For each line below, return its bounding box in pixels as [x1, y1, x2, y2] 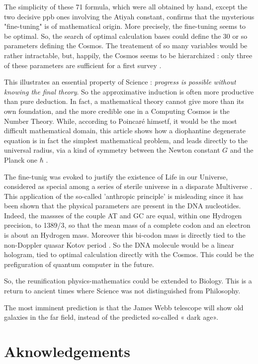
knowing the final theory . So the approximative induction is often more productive [4, 86, 254, 96]
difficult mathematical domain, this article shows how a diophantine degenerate [4, 125, 246, 136]
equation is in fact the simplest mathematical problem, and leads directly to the [4, 135, 248, 145]
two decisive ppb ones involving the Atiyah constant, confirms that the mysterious [4, 11, 255, 21]
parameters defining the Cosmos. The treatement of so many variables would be [4, 40, 248, 51]
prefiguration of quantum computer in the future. [4, 259, 154, 269]
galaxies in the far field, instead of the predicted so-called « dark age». [4, 312, 218, 322]
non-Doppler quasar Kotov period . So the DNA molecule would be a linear [4, 239, 234, 250]
